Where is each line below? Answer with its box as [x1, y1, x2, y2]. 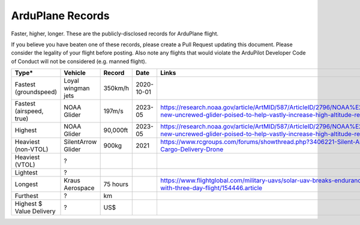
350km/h [103, 84, 129, 92]
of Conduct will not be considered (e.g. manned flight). [11, 58, 147, 65]
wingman [64, 84, 90, 92]
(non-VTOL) [14, 145, 49, 154]
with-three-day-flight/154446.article [160, 184, 263, 192]
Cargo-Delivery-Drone [160, 145, 224, 154]
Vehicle [64, 69, 86, 77]
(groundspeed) [14, 88, 57, 96]
